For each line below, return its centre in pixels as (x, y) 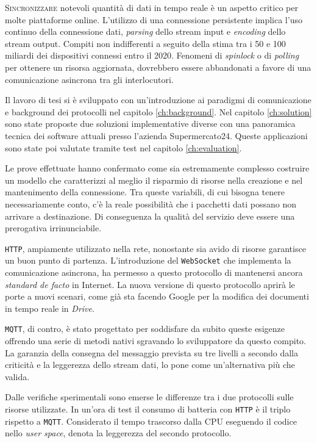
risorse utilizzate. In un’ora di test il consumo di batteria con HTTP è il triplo (148, 409)
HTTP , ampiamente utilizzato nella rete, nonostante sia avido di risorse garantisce (155, 248)
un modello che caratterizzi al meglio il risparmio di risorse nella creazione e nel (154, 180)
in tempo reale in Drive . (50, 308)
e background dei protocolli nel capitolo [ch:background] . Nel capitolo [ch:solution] (158, 111)
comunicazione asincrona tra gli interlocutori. (89, 79)
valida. (17, 376)
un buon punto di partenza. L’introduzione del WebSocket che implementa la (148, 260)
